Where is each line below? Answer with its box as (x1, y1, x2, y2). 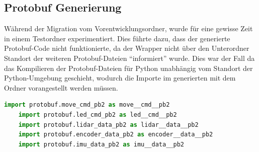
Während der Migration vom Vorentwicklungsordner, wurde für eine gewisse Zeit (4, 23, 253, 34)
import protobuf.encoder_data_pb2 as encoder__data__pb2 (18, 131, 213, 138)
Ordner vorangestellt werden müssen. (4, 82, 118, 93)
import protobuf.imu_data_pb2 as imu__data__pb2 (18, 140, 184, 148)
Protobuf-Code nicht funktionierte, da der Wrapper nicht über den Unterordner (4, 43, 249, 53)
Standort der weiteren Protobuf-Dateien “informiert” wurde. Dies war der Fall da (4, 52, 255, 63)
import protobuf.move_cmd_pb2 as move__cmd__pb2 (4, 101, 170, 109)
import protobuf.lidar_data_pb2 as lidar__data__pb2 (18, 121, 199, 128)
